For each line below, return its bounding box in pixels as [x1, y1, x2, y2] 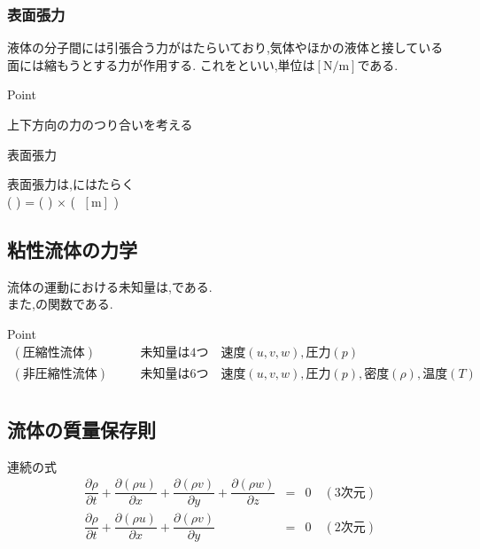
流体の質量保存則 [7, 415, 156, 443]
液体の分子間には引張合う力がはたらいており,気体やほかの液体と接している [7, 38, 444, 57]
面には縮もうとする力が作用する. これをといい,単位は [7, 55, 315, 74]
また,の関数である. [7, 294, 113, 313]
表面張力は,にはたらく [7, 175, 135, 193]
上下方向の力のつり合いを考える [7, 115, 193, 133]
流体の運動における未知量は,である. [7, 277, 213, 295]
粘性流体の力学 [7, 235, 137, 263]
